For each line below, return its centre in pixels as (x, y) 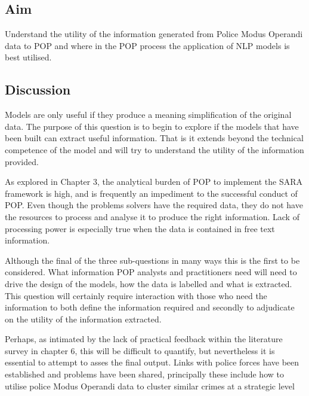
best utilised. (28, 57)
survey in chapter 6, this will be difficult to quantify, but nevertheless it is (140, 350)
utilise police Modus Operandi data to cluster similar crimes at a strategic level (150, 386)
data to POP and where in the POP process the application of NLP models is (147, 45)
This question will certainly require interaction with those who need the (136, 295)
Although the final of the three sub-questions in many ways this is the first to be (152, 260)
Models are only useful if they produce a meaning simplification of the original (148, 115)
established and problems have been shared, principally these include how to (144, 374)
